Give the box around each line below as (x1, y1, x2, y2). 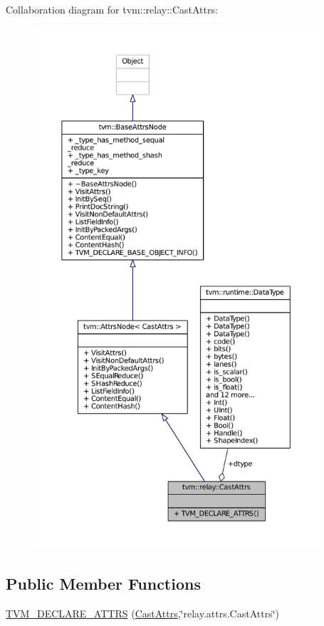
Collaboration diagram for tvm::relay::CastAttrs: (6, 2, 218, 16)
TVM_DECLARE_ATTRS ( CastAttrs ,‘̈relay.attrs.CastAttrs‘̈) (6, 605, 280, 620)
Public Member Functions (6, 572, 201, 594)
